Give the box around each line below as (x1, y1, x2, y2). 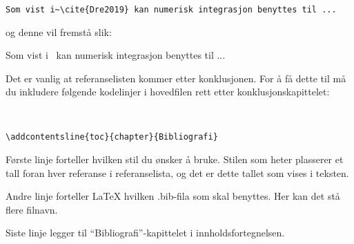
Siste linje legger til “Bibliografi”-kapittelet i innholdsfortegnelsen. (6, 225, 285, 240)
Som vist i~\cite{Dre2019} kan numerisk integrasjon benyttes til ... (6, 5, 337, 15)
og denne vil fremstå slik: (6, 24, 112, 39)
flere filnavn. (6, 202, 58, 216)
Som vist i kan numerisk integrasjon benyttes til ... (6, 48, 226, 62)
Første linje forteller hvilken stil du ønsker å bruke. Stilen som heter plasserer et (6, 152, 344, 166)
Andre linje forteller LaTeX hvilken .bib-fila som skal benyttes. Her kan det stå (6, 189, 340, 203)
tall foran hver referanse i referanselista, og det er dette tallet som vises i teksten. (6, 165, 349, 180)
